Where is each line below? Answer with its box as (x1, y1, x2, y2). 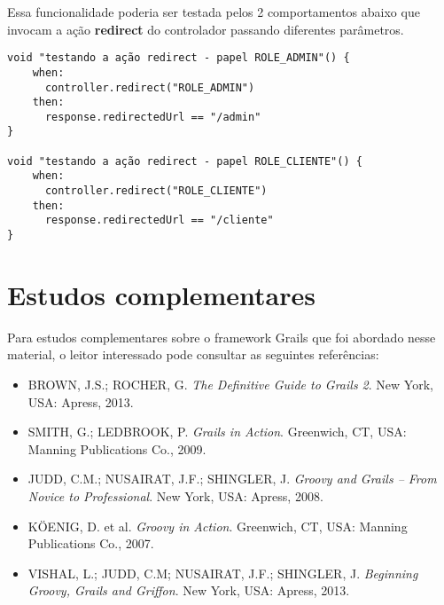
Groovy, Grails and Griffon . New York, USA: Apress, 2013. (27, 581, 350, 600)
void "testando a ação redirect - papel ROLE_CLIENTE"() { (7, 154, 362, 168)
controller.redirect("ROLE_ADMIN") (44, 81, 255, 94)
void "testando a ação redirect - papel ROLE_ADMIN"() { (7, 51, 350, 65)
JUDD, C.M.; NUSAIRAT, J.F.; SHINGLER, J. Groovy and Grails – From (27, 469, 437, 488)
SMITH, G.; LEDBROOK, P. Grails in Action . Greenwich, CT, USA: (27, 422, 407, 441)
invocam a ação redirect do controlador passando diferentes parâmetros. (7, 20, 404, 38)
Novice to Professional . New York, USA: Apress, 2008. (27, 487, 323, 505)
